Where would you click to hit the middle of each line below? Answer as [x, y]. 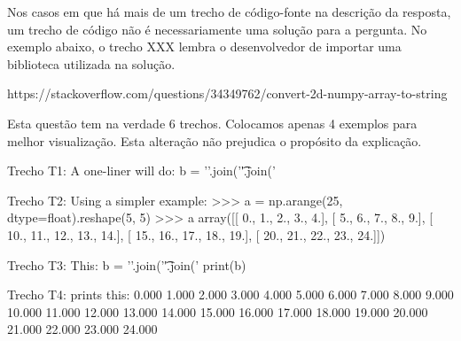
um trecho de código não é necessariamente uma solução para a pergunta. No [217, 29]
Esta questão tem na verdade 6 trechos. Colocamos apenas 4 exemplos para [212, 123]
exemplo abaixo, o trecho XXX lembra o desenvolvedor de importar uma [204, 46]
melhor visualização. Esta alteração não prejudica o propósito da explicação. [215, 140]
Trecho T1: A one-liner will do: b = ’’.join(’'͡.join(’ [141, 170]
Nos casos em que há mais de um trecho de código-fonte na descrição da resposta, [229, 12]
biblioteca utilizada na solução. [91, 63]
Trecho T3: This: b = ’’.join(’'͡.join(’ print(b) [127, 264]
